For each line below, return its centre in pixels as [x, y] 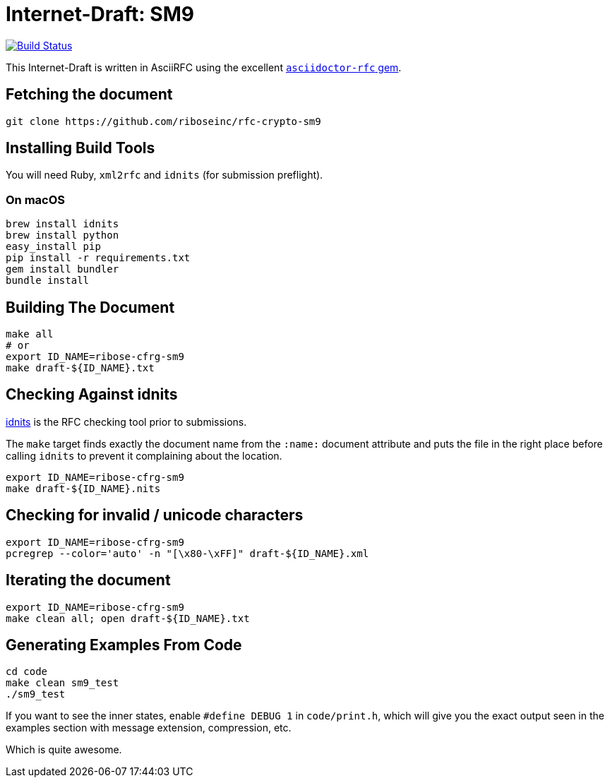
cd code [27, 672]
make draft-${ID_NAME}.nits [83, 488]
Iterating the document [88, 580]
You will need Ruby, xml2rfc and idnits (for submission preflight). [165, 175]
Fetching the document [89, 95]
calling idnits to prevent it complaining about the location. [144, 455]
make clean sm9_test [62, 683]
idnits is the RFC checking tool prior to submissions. [126, 422]
